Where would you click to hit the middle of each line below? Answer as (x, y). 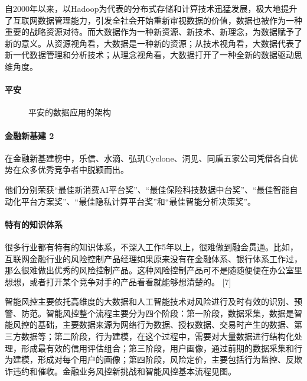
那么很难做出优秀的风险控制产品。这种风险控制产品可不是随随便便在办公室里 (153, 270)
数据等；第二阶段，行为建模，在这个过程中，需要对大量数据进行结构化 (157, 336)
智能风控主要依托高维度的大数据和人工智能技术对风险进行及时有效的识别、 (149, 301)
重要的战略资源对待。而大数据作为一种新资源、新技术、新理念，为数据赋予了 (153, 32)
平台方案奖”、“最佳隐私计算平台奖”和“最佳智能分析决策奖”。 (138, 201)
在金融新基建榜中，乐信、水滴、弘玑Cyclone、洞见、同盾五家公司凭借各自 (147, 158)
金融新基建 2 (30, 135)
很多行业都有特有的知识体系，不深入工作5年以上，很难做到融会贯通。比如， (151, 246)
